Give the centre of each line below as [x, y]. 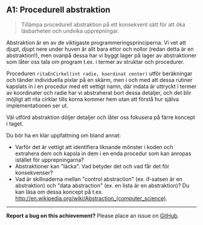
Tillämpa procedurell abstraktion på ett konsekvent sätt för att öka [103, 24]
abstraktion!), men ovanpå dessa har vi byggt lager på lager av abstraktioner [101, 55]
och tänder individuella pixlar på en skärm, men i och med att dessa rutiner [99, 80]
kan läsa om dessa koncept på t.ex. [59, 192]
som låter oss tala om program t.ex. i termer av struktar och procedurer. [95, 62]
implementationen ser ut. [37, 106]
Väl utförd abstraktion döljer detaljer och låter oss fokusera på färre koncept [101, 117]
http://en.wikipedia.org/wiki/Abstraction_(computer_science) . [91, 198]
